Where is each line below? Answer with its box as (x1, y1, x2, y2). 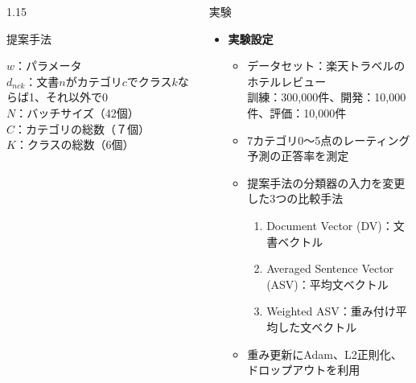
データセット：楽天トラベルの (247, 57, 406, 74)
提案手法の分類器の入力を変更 (247, 174, 406, 191)
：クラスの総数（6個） (15, 136, 134, 153)
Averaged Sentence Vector (266, 260, 394, 277)
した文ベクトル (278, 318, 357, 335)
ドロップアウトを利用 (247, 361, 360, 378)
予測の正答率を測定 (247, 147, 349, 164)
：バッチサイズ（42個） (15, 104, 139, 121)
